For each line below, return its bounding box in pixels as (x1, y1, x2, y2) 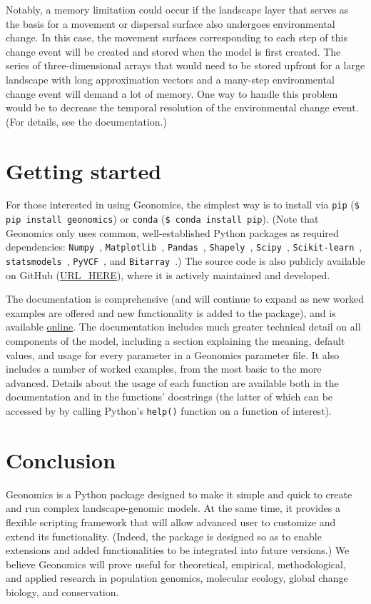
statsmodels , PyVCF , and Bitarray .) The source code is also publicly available (6, 253, 365, 268)
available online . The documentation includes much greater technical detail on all (6, 319, 361, 334)
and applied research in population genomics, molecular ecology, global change (6, 570, 348, 585)
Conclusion (6, 445, 116, 474)
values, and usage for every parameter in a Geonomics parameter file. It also (6, 347, 340, 362)
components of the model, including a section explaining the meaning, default (6, 333, 345, 348)
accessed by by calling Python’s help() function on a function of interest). (6, 403, 332, 418)
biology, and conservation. (6, 584, 119, 599)
